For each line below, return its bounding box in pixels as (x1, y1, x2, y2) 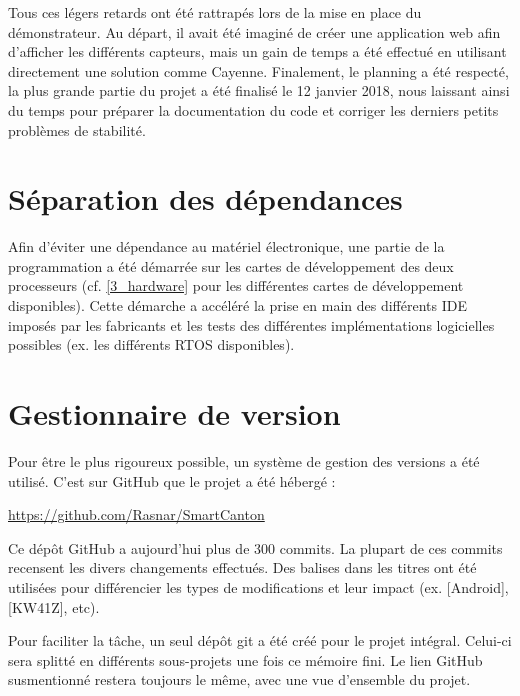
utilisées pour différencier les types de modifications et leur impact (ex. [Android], (8, 576, 509, 597)
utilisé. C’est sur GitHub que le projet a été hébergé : (8, 470, 336, 491)
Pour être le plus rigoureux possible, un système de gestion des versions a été (8, 450, 480, 471)
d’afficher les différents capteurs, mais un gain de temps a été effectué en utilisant (8, 41, 507, 62)
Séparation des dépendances (8, 178, 403, 219)
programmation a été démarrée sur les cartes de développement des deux (8, 255, 454, 276)
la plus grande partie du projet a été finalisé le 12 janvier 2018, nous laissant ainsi (8, 80, 510, 101)
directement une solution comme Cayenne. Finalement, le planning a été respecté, (8, 60, 509, 81)
